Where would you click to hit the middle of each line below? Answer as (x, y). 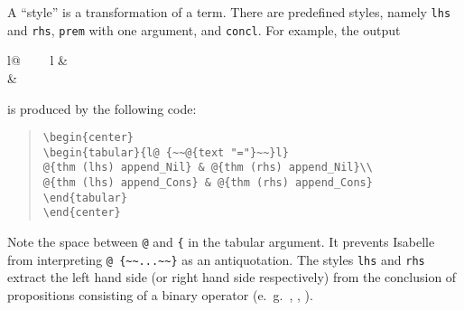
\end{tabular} (85, 198)
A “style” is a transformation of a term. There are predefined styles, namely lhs (229, 12)
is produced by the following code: (102, 108)
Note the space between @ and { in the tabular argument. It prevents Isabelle (221, 242)
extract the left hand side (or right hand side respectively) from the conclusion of (232, 277)
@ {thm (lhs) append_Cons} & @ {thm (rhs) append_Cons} (208, 183)
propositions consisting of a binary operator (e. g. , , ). (160, 294)
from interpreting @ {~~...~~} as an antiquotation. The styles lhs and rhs (216, 259)
